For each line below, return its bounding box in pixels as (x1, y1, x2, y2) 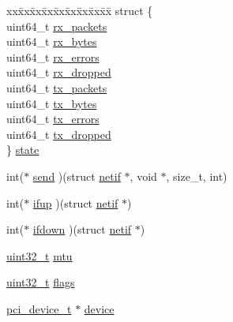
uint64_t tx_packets (6, 79, 107, 95)
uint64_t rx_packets (6, 17, 107, 34)
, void (130, 167, 157, 184)
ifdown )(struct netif (32, 221, 132, 238)
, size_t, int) (166, 167, 227, 184)
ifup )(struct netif (32, 194, 118, 211)
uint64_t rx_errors (6, 48, 100, 65)
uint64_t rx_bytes (6, 33, 97, 50)
